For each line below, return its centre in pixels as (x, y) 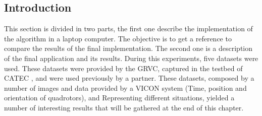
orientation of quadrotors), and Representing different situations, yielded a (119, 98)
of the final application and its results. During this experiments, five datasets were (131, 58)
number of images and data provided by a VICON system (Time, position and (125, 88)
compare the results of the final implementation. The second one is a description (128, 48)
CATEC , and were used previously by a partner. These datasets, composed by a (129, 78)
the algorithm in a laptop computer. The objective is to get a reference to (118, 38)
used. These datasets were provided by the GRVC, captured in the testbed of (123, 68)
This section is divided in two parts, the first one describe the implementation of (128, 28)
